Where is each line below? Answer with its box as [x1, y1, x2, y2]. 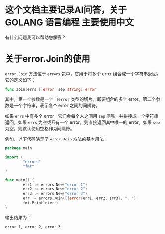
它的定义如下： [5, 77, 36, 83]
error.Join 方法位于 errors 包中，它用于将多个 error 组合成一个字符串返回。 [5, 70, 161, 77]
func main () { [5, 178, 35, 183]
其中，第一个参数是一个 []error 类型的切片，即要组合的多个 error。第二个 [5, 96, 156, 102]
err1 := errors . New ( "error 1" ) [23, 182, 88, 187]
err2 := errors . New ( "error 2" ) [23, 187, 88, 191]
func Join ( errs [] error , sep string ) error [5, 87, 97, 92]
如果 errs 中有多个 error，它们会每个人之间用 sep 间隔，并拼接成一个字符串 [5, 113, 159, 119]
